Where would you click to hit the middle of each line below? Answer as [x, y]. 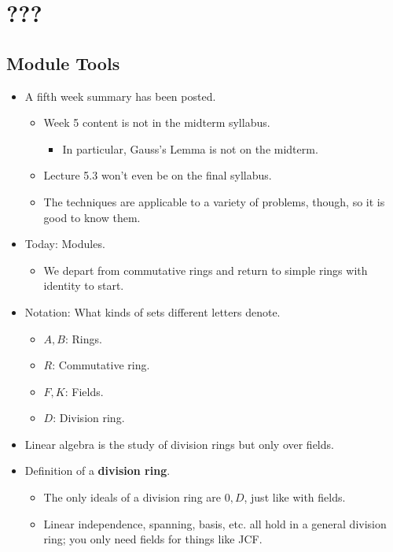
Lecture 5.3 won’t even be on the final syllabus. [158, 175]
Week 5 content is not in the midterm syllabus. [157, 122]
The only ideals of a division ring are [132, 497]
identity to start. [84, 285]
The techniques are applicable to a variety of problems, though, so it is [214, 201]
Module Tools [63, 63]
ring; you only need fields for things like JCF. [153, 539]
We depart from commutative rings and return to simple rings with [206, 270]
